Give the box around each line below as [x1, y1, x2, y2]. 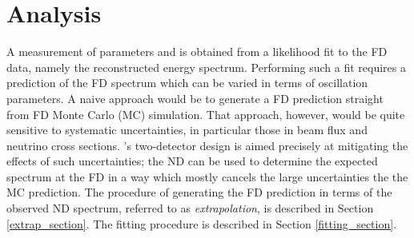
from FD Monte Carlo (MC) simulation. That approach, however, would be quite [6, 105, 405, 122]
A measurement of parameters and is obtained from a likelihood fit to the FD [6, 43, 388, 60]
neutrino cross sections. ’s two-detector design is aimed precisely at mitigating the [6, 137, 408, 153]
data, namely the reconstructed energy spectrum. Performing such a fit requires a [6, 58, 406, 75]
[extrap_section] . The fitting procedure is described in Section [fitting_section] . [6, 215, 397, 232]
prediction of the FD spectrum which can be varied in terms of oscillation [6, 74, 368, 91]
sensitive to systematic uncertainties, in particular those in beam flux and [6, 121, 368, 138]
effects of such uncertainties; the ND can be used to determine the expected [6, 153, 378, 169]
